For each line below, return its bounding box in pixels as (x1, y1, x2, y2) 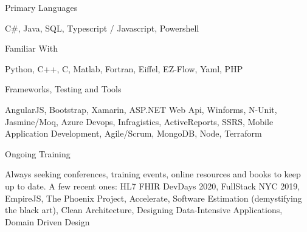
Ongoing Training (5, 147, 71, 160)
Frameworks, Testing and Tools (5, 83, 122, 95)
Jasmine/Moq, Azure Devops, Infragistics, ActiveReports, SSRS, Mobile (5, 115, 274, 128)
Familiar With (5, 42, 58, 55)
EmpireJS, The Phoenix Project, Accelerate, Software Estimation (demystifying (5, 191, 302, 204)
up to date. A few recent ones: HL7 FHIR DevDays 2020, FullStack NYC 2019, (5, 179, 300, 192)
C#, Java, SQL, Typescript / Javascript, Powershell (5, 21, 199, 34)
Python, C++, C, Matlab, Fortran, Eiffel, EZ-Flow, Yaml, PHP (5, 62, 243, 75)
